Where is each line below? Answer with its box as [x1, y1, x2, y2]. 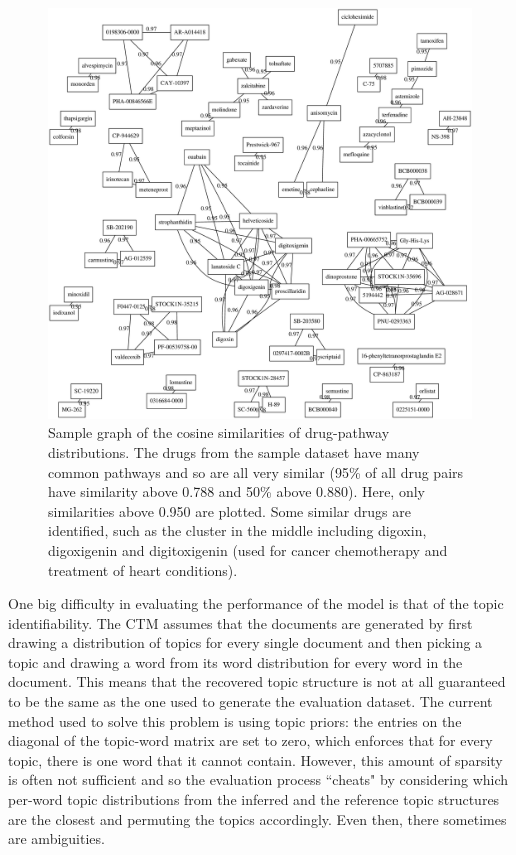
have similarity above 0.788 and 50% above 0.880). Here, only [48, 481, 425, 502]
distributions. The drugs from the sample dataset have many [48, 441, 420, 462]
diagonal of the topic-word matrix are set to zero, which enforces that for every [8, 730, 493, 751]
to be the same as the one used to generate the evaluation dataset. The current [8, 691, 493, 712]
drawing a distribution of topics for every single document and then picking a [8, 632, 483, 653]
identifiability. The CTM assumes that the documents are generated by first [8, 612, 473, 633]
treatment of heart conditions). [48, 559, 238, 580]
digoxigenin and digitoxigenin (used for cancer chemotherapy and [48, 539, 448, 560]
